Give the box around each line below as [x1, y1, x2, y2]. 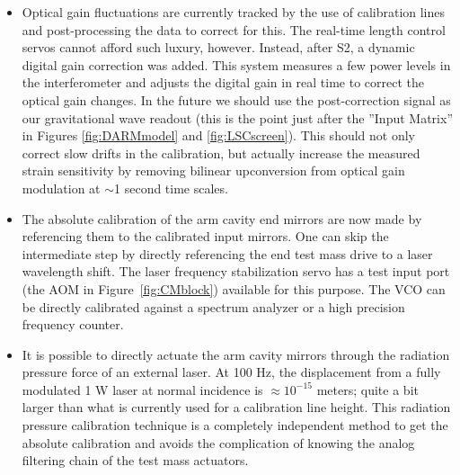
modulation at [22, 178, 101, 197]
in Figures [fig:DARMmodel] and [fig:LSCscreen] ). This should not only [22, 126, 415, 145]
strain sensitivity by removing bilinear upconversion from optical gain [22, 161, 405, 180]
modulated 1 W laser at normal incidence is [22, 380, 263, 399]
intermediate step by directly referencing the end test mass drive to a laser [22, 244, 433, 263]
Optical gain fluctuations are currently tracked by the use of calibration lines [22, 3, 446, 21]
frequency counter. [22, 315, 124, 334]
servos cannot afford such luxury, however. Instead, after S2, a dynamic [22, 38, 415, 57]
